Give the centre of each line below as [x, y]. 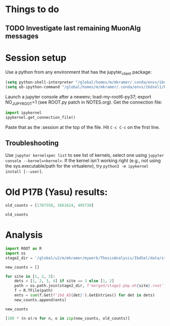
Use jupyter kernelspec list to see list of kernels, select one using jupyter [85, 155]
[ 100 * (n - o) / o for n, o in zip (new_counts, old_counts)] [68, 318]
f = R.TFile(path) [34, 290]
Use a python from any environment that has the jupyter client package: [78, 72]
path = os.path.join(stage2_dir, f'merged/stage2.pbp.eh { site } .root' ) [90, 286]
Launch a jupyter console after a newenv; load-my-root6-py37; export [78, 97]
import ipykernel [24, 113]
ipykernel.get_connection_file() [40, 117]
